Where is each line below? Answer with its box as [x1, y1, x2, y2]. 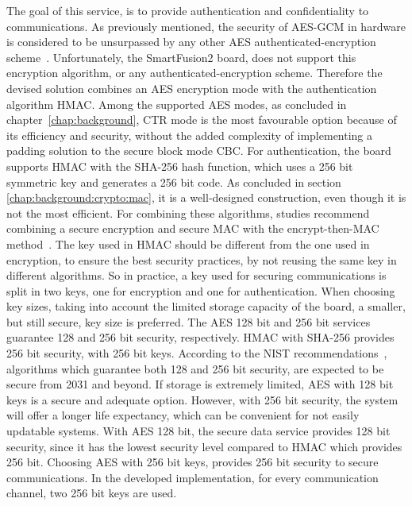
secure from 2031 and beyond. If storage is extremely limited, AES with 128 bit [6, 376, 394, 392]
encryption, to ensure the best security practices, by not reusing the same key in [6, 251, 397, 268]
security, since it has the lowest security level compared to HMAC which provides [6, 438, 402, 454]
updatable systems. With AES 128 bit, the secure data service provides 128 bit [6, 423, 391, 439]
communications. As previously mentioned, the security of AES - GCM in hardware [6, 17, 406, 34]
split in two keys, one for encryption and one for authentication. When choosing [6, 282, 395, 299]
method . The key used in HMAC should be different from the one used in [6, 235, 370, 252]
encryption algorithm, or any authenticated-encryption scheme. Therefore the [6, 64, 383, 81]
